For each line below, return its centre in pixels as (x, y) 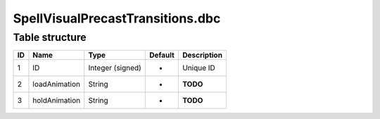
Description (202, 55)
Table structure (50, 37)
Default (162, 55)
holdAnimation (57, 101)
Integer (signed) (115, 68)
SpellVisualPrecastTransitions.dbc (117, 18)
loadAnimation (57, 84)
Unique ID (199, 68)
